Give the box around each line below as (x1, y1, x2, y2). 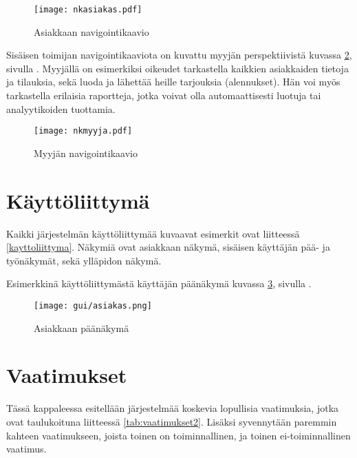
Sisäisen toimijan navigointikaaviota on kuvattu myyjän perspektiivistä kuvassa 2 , (6, 48, 352, 62)
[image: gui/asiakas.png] (34, 300, 152, 311)
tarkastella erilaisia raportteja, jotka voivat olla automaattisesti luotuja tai (6, 88, 321, 103)
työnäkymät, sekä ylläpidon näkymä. (6, 253, 162, 267)
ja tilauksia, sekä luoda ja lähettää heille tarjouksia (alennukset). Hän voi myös (6, 74, 340, 89)
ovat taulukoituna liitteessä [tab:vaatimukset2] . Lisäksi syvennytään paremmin (6, 414, 337, 428)
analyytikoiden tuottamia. (6, 101, 116, 116)
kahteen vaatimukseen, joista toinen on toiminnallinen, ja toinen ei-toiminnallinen (6, 428, 351, 442)
